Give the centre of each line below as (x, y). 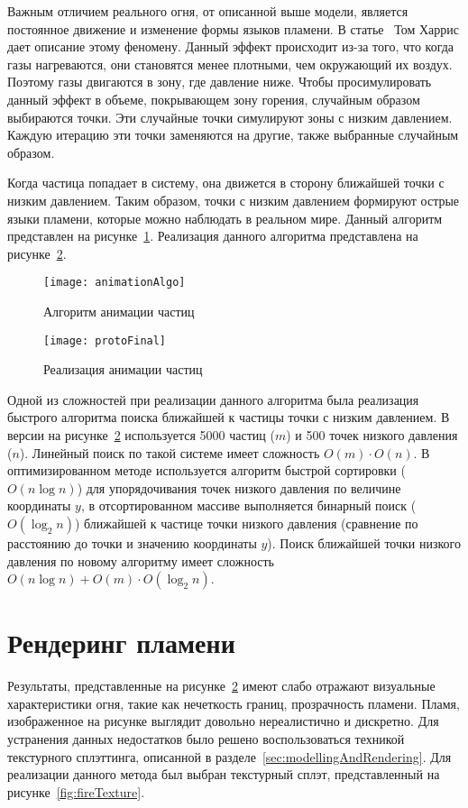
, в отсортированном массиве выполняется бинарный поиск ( (248, 505)
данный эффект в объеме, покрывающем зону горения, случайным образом (214, 99)
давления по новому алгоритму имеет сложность (141, 560)
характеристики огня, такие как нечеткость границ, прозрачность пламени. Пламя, (234, 703)
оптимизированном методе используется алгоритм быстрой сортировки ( (206, 470)
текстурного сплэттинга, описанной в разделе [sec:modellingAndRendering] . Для (229, 756)
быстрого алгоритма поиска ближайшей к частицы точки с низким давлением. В (229, 417)
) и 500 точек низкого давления (372, 435)
